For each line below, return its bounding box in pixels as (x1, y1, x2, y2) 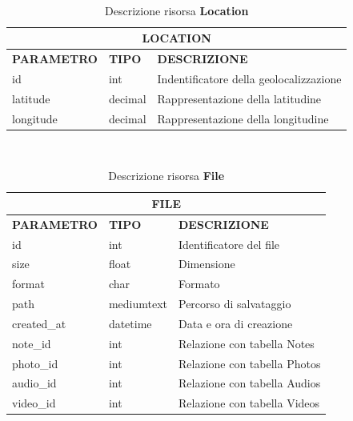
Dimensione (179, 255, 235, 272)
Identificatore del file (179, 235, 280, 252)
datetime (108, 315, 152, 331)
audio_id (12, 375, 57, 391)
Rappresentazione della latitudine (157, 90, 322, 106)
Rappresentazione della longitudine (157, 110, 329, 126)
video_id (12, 395, 56, 411)
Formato (179, 275, 220, 292)
